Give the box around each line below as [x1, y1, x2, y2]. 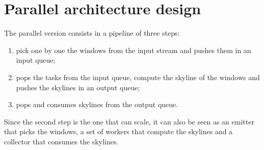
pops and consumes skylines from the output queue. [16, 99, 178, 110]
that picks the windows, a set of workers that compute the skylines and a [4, 126, 233, 137]
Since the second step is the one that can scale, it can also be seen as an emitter [4, 116, 254, 127]
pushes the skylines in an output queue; [16, 82, 140, 92]
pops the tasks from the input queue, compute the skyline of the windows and [16, 71, 260, 82]
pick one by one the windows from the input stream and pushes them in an [16, 44, 251, 55]
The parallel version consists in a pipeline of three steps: [4, 28, 180, 38]
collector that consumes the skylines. [4, 136, 119, 146]
